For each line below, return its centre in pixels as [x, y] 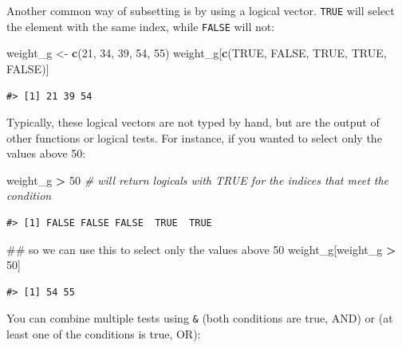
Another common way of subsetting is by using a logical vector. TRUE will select [201, 10]
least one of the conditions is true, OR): [104, 334]
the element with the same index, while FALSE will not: [141, 26]
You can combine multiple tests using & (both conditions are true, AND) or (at [200, 318]
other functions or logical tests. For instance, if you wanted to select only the [194, 137]
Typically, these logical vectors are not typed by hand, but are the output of [193, 122]
